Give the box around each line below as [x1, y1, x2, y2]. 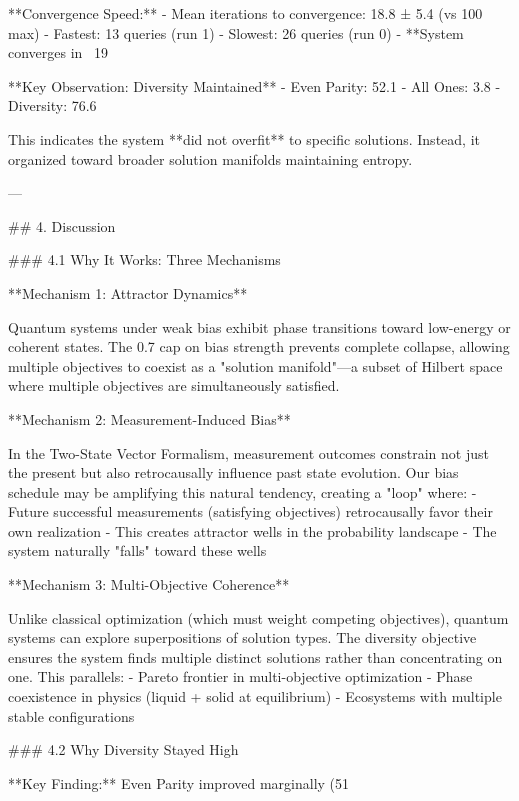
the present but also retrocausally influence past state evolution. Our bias [8, 462, 459, 483]
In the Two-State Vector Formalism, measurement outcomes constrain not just [8, 442, 489, 463]
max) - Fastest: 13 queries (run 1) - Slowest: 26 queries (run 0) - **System [8, 22, 464, 43]
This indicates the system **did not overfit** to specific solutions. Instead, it [8, 128, 480, 149]
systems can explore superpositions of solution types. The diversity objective [8, 627, 477, 648]
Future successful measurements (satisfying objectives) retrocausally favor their [8, 501, 493, 522]
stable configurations [8, 705, 135, 726]
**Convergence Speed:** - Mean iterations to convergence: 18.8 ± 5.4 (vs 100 [8, 3, 483, 23]
